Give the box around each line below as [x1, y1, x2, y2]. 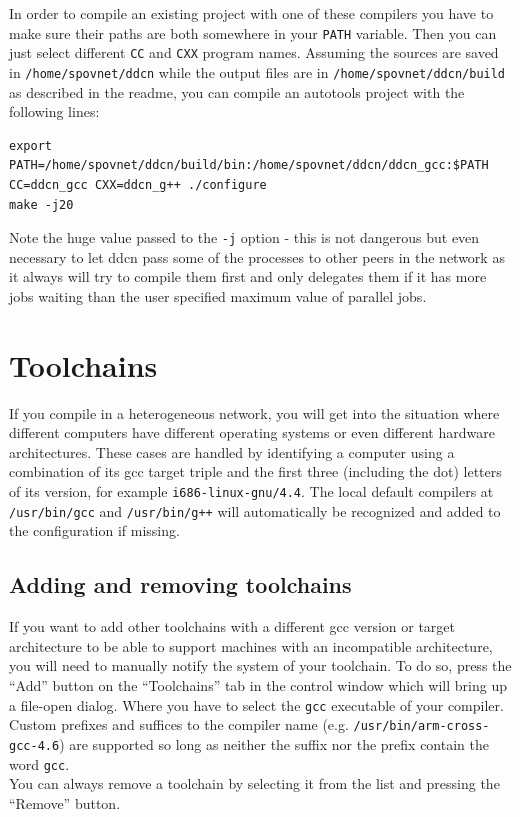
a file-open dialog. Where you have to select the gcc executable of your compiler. [9, 694, 504, 715]
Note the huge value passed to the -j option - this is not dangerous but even [9, 227, 480, 248]
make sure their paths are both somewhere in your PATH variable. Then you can [9, 22, 497, 43]
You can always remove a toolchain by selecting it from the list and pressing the [9, 773, 500, 794]
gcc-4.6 [9, 738, 60, 753]
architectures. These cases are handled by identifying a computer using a [9, 441, 455, 462]
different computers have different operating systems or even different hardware [9, 422, 495, 443]
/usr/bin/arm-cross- [353, 719, 490, 734]
